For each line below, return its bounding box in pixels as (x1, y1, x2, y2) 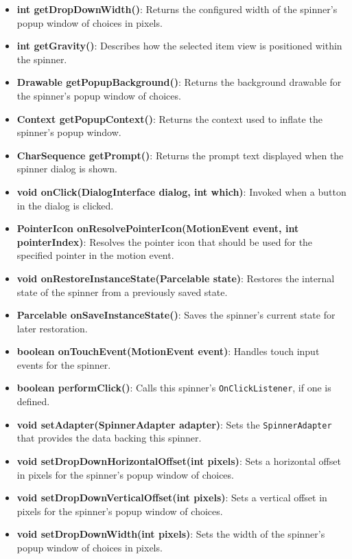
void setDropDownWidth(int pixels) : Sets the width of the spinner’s (16, 527, 325, 541)
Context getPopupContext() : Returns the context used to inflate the (16, 111, 322, 126)
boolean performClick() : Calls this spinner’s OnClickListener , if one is (16, 380, 331, 395)
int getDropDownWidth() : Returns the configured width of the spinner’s (16, 2, 338, 16)
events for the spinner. (16, 357, 111, 372)
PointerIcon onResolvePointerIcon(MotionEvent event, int (16, 221, 299, 236)
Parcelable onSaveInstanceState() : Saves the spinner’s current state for (16, 308, 336, 322)
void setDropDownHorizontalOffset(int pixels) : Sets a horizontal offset (16, 453, 341, 468)
